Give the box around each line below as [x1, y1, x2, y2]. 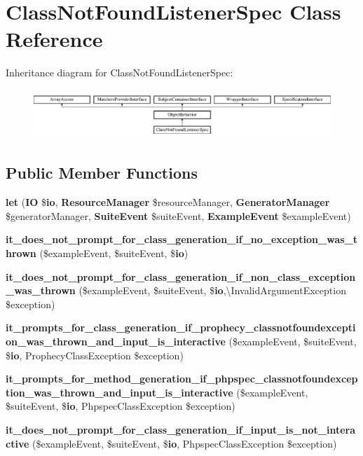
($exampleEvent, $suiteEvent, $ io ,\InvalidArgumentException [78, 283, 346, 298]
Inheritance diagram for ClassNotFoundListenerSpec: [6, 65, 233, 80]
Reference [6, 25, 103, 53]
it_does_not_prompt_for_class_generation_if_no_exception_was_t [6, 232, 357, 247]
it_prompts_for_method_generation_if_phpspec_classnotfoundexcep [6, 371, 358, 386]
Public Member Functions [6, 162, 198, 184]
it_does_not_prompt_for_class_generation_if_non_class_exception [6, 269, 356, 284]
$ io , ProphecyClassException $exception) [6, 347, 184, 362]
